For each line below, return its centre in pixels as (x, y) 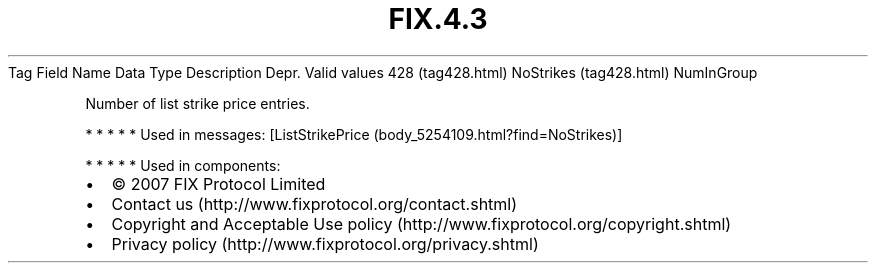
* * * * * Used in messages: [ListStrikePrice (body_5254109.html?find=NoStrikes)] (354, 134)
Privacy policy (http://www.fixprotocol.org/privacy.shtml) (325, 243)
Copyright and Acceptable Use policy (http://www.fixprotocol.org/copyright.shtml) (421, 223)
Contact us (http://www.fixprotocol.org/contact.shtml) (314, 203)
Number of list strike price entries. (197, 103)
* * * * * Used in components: (183, 165)
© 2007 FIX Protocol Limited (218, 183)
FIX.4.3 (438, 19)
